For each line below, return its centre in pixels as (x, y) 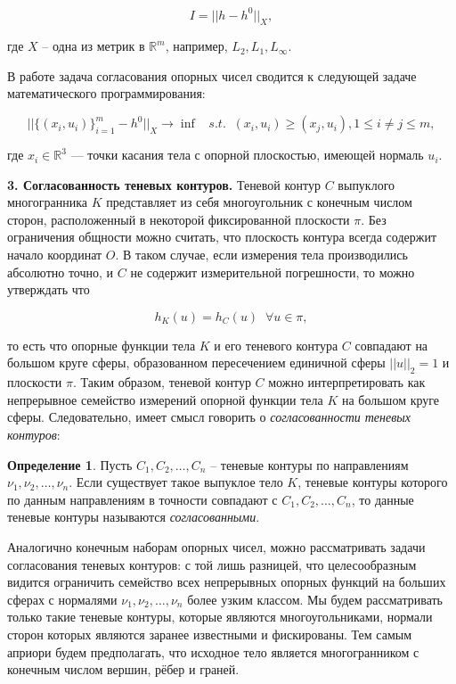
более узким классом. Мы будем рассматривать (315, 599)
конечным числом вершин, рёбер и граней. (123, 669)
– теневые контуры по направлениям (309, 464)
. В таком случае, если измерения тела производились (261, 255)
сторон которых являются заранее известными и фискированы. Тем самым (210, 634)
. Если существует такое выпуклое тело (176, 482)
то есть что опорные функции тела (102, 345)
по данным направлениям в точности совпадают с (142, 499)
